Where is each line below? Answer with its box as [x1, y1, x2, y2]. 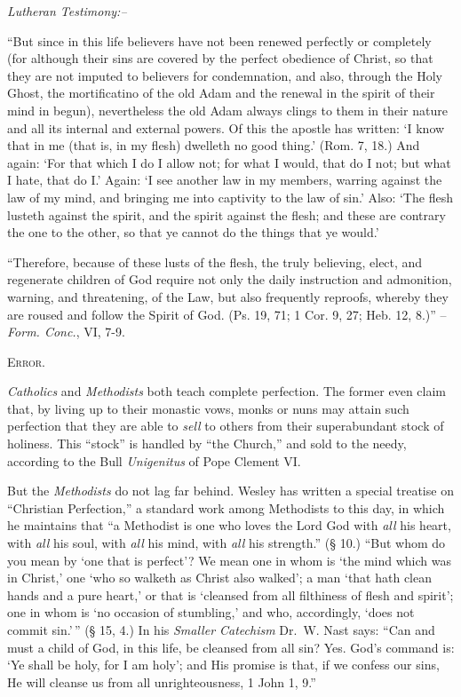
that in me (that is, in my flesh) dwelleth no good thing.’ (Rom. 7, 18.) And [7, 136, 420, 154]
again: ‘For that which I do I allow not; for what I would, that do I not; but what [7, 153, 451, 171]
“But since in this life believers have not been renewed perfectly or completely [7, 31, 432, 50]
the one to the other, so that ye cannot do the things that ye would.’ [7, 223, 379, 242]
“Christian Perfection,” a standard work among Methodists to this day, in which [7, 498, 445, 517]
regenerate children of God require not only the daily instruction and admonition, [7, 270, 452, 289]
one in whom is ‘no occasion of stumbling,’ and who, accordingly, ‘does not [7, 603, 415, 622]
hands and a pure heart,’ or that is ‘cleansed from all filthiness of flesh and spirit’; [7, 585, 454, 604]
